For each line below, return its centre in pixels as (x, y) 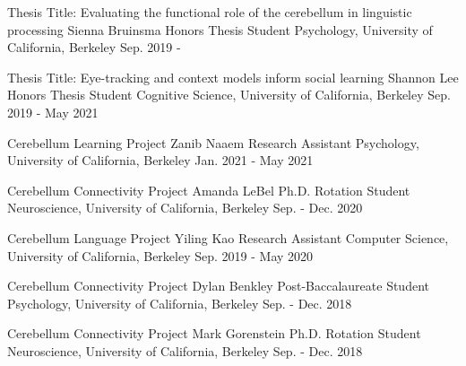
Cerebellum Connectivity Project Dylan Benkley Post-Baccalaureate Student (218, 286)
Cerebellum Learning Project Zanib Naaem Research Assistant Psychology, (213, 142)
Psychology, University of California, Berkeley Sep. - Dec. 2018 (180, 303)
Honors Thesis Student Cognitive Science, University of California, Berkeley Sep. (229, 95)
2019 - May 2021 (53, 112)
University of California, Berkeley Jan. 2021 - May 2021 (160, 160)
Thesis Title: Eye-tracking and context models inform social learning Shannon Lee (233, 77)
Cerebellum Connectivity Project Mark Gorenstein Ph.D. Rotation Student (214, 333)
